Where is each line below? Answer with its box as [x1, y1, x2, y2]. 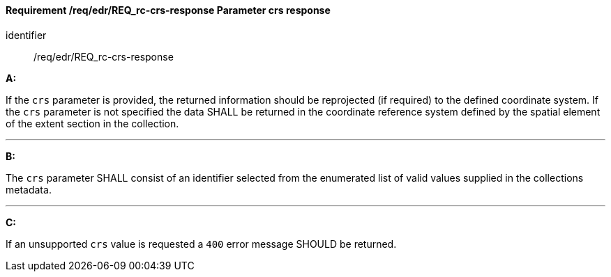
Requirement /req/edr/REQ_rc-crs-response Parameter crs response [6, 4, 331, 16]
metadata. [6, 183, 52, 196]
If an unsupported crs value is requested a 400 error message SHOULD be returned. [6, 237, 397, 250]
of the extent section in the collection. [6, 117, 179, 129]
